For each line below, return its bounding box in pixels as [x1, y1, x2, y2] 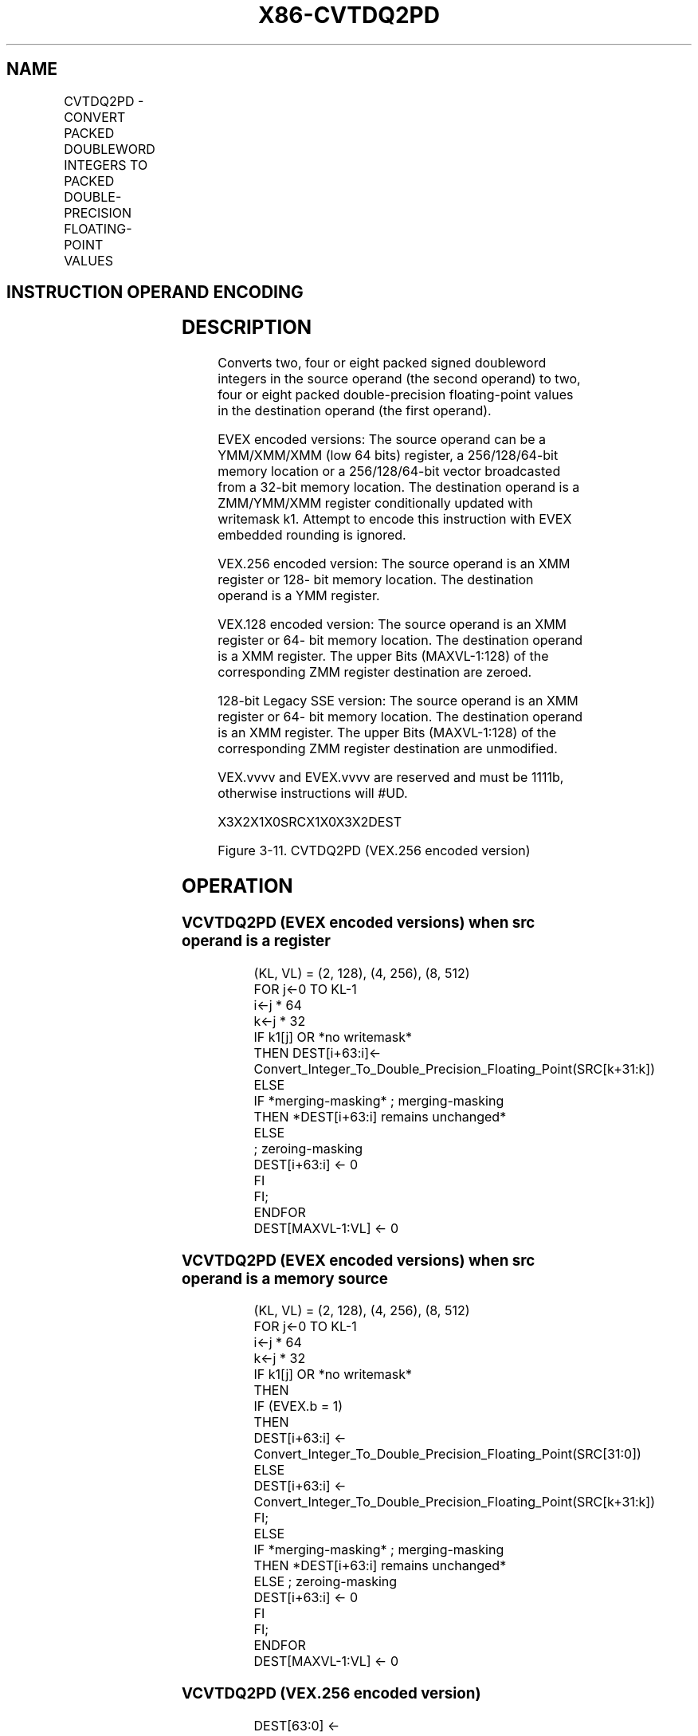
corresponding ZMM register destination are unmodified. [218, 740, 558, 757]
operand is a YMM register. [218, 587, 380, 604]
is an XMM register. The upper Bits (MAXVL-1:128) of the [218, 725, 556, 741]
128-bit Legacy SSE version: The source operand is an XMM [218, 693, 578, 709]
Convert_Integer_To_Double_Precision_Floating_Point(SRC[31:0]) [253, 1446, 641, 1463]
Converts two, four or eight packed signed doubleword [218, 355, 547, 371]
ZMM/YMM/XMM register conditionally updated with [218, 495, 533, 512]
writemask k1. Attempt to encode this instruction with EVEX [218, 511, 572, 528]
